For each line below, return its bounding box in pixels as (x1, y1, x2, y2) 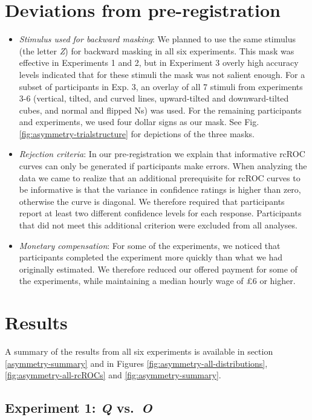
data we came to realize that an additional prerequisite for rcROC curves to (19, 171, 301, 184)
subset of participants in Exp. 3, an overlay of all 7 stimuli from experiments (19, 80, 303, 92)
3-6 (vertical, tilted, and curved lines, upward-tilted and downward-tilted (19, 92, 289, 105)
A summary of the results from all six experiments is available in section (5, 345, 273, 358)
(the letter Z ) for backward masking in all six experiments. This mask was (19, 44, 294, 57)
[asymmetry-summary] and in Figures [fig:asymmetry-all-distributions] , (5, 357, 268, 369)
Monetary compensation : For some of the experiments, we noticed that (19, 239, 281, 251)
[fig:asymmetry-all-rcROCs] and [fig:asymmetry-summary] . (5, 369, 221, 381)
